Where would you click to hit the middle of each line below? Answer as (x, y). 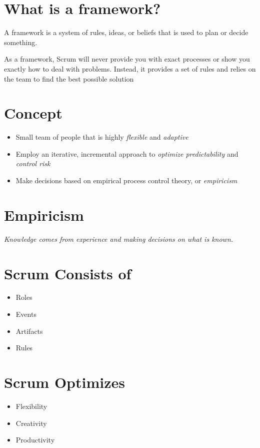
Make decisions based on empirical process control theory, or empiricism (126, 180)
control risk (33, 163)
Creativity (31, 423)
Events (26, 314)
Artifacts (29, 331)
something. (21, 42)
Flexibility (31, 406)
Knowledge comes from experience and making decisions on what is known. (119, 239)
